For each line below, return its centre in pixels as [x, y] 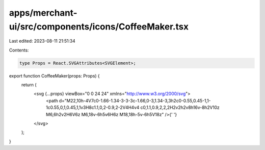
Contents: [19, 50]
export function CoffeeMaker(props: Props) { [54, 75]
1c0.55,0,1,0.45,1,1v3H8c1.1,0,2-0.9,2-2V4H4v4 [93, 107]
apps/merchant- [43, 13]
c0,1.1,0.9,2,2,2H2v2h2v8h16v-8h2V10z [180, 107]
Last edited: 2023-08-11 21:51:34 [42, 41]
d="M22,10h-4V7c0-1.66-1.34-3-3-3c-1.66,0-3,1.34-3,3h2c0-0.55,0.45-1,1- [135, 100]
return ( [29, 85]
